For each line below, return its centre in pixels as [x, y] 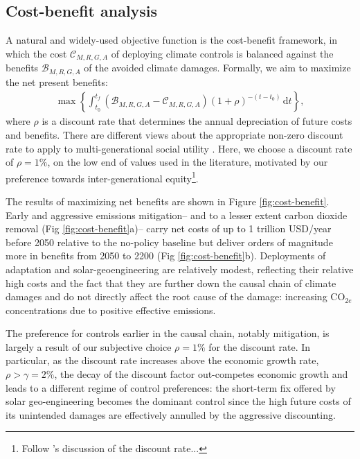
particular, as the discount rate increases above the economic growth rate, [162, 360]
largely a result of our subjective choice [89, 346]
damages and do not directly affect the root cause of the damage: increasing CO [175, 296]
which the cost [36, 53]
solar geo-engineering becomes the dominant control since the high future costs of [178, 401]
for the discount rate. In [260, 346]
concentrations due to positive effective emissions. [111, 310]
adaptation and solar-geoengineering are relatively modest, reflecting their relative [180, 269]
